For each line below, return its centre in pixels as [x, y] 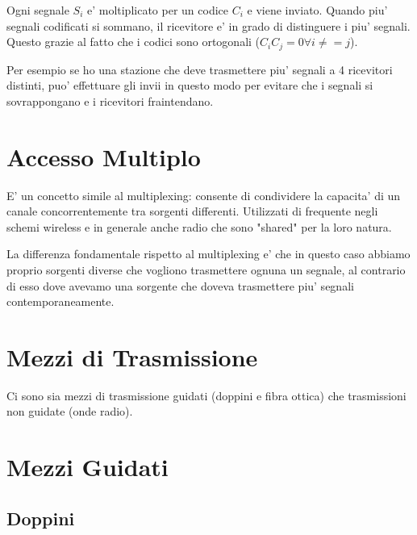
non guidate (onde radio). [70, 411]
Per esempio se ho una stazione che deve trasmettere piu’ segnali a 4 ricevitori [200, 69]
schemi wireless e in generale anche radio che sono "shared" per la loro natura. [199, 226]
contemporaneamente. [60, 301]
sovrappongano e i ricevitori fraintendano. [110, 100]
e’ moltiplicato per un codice [158, 10]
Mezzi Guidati [88, 467]
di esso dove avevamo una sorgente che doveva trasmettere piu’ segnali [180, 285]
